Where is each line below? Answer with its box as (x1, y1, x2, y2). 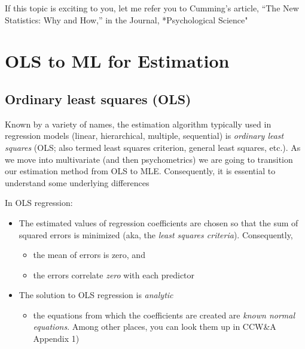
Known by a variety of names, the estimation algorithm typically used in (5, 117, 272, 130)
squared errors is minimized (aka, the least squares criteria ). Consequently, (19, 228, 293, 241)
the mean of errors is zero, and (33, 248, 145, 261)
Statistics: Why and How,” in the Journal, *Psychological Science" (5, 13, 248, 26)
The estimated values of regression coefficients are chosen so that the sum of (19, 216, 298, 229)
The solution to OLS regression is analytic (19, 289, 173, 301)
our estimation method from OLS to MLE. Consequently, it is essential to (5, 165, 276, 177)
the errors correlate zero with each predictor (33, 268, 195, 281)
